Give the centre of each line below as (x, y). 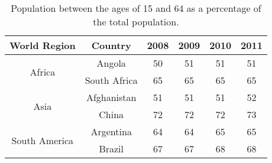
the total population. (136, 22)
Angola (111, 63)
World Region (43, 45)
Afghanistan (111, 97)
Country (111, 45)
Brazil (111, 149)
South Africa (111, 80)
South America (43, 140)
